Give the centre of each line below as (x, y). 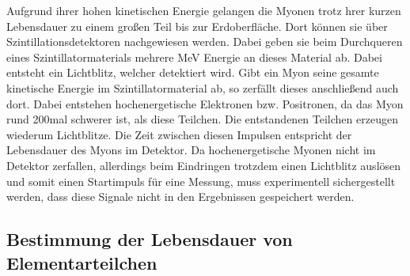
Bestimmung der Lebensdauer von (150, 239)
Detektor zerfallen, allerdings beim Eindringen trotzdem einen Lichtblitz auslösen (204, 165)
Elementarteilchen (82, 262)
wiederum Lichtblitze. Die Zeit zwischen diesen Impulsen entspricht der (179, 134)
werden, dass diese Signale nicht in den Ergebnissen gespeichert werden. (180, 197)
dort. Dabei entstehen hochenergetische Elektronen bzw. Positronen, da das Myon (205, 103)
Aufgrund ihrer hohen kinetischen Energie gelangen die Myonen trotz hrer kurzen (204, 10)
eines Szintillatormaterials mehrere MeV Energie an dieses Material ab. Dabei (194, 57)
